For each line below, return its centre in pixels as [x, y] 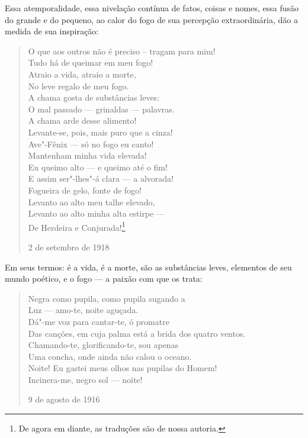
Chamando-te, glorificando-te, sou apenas [103, 345]
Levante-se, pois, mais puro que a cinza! [100, 132]
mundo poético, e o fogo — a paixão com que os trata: [104, 278]
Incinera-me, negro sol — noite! [85, 379]
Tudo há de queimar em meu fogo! [91, 62]
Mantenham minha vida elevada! [87, 155]
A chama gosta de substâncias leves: [94, 97]
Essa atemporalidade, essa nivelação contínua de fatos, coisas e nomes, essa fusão [152, 8]
